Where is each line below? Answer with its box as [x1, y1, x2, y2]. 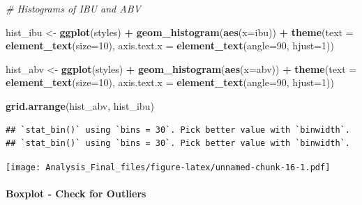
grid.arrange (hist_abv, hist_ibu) [6, 98, 154, 113]
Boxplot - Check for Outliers [6, 186, 146, 200]
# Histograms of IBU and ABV [6, 1, 141, 15]
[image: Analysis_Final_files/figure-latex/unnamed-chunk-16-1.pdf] [6, 162, 331, 172]
